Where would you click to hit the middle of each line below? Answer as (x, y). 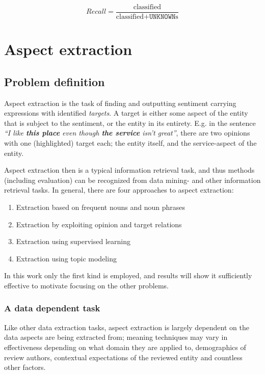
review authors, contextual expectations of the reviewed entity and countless (123, 357)
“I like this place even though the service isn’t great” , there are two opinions (127, 133)
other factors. (25, 367)
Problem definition (55, 81)
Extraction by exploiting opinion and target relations (99, 224)
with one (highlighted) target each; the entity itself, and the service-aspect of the (130, 143)
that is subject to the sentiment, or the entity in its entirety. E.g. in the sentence (130, 123)
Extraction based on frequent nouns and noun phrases (101, 207)
